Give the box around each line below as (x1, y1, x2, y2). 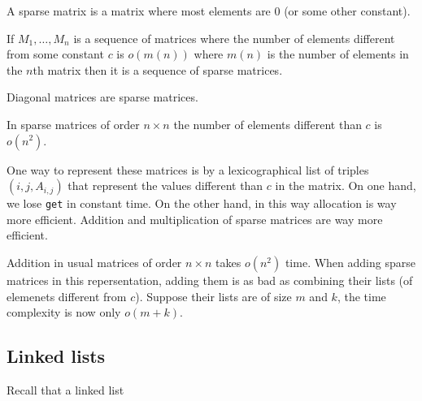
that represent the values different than (67, 177, 263, 194)
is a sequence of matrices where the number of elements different (73, 29, 395, 46)
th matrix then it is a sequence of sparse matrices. (33, 61, 283, 78)
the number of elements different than (173, 115, 362, 132)
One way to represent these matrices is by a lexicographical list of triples (7, 161, 369, 178)
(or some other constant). (284, 2, 411, 19)
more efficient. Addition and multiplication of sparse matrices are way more (7, 210, 383, 227)
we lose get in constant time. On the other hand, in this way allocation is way (7, 195, 397, 212)
